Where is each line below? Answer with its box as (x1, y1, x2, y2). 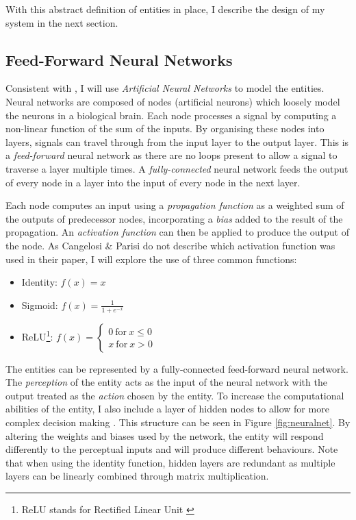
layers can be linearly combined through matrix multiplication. (5, 469, 269, 483)
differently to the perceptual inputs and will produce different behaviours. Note (5, 442, 338, 456)
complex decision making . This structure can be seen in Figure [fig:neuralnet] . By (5, 414, 351, 429)
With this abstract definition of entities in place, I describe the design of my (5, 2, 325, 16)
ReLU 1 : (21, 327, 53, 343)
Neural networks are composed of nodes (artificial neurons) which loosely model (5, 94, 340, 108)
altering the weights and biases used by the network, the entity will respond (5, 428, 324, 443)
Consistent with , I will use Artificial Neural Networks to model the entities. (5, 81, 325, 95)
